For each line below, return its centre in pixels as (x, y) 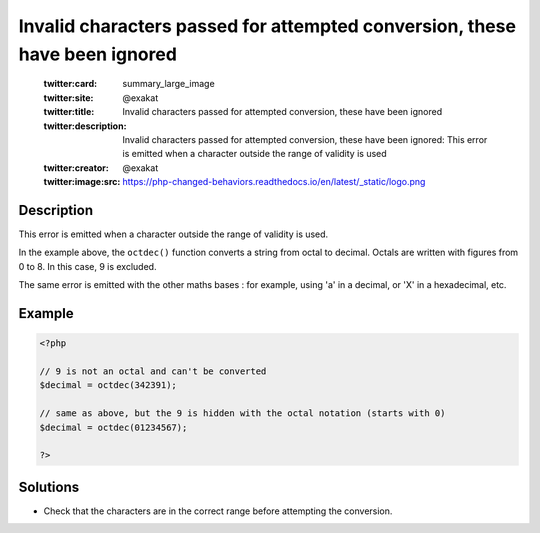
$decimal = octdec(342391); (108, 385)
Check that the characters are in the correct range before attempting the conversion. (218, 511)
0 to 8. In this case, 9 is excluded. (87, 266)
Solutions (49, 486)
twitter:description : (85, 126)
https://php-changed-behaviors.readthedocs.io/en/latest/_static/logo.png (274, 182)
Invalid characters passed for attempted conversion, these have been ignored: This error (305, 139)
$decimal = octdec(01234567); (113, 427)
